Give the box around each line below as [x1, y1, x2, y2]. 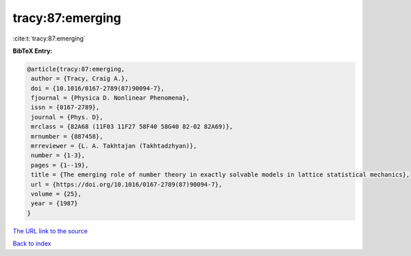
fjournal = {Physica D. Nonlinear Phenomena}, [31, 94, 190, 102]
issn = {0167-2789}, [31, 104, 100, 111]
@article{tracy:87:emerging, [27, 65, 125, 73]
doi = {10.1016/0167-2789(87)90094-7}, [31, 84, 164, 92]
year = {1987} [31, 200, 78, 207]
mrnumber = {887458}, [31, 132, 103, 140]
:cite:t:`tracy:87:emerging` [12, 34, 86, 43]
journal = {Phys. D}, [31, 113, 103, 121]
